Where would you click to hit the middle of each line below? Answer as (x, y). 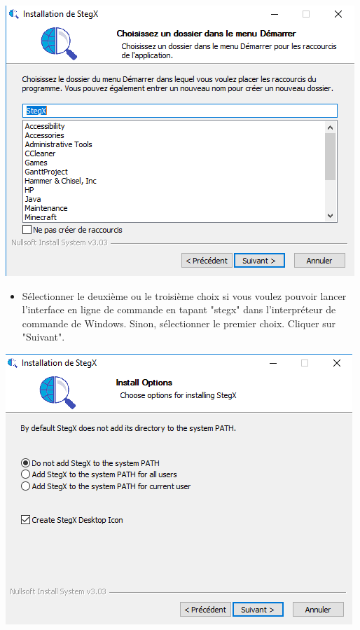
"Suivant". (43, 337)
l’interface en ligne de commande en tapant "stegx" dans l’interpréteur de (179, 309)
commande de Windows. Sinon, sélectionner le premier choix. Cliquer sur (179, 323)
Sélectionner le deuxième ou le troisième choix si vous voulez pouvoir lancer (184, 295)
